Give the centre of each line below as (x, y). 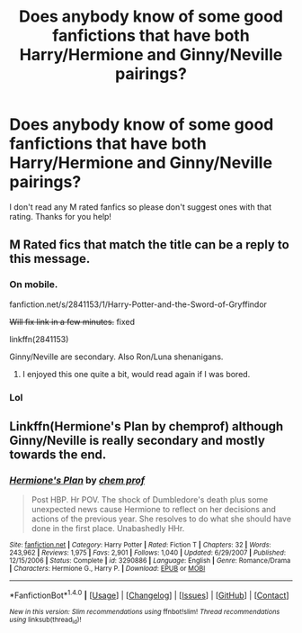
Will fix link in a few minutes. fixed (72, 321)
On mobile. (34, 285)
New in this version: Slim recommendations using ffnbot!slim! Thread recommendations (145, 611)
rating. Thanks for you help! (61, 216)
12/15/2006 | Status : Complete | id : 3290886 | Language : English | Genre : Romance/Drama (150, 561)
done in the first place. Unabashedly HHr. (108, 529)
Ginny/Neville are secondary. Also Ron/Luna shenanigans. (116, 357)
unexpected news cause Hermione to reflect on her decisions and (153, 510)
